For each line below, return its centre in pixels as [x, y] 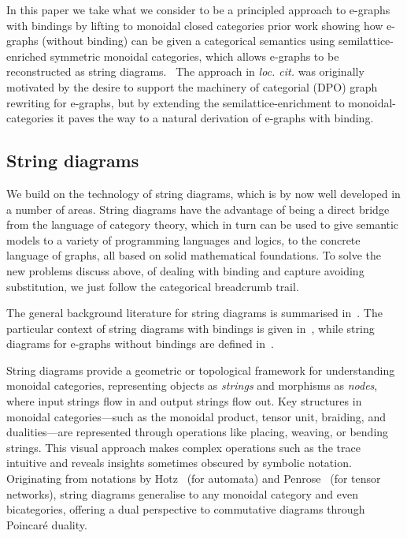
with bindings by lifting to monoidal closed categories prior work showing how [195, 25]
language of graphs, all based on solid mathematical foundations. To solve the [194, 255]
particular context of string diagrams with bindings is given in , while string [191, 328]
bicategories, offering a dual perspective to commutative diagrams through [186, 509]
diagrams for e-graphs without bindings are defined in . [140, 344]
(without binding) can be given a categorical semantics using [189, 41]
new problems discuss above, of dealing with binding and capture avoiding [185, 270]
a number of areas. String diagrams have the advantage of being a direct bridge [198, 209]
